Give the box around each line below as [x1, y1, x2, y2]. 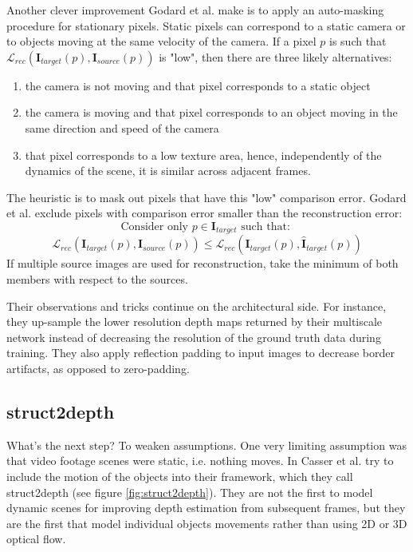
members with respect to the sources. [6, 270, 188, 287]
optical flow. [6, 530, 66, 547]
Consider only [120, 220, 188, 232]
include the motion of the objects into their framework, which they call [6, 467, 353, 484]
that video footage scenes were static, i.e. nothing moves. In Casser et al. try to [6, 452, 394, 469]
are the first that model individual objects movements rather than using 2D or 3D [6, 514, 407, 531]
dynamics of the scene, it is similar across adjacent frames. [25, 162, 311, 179]
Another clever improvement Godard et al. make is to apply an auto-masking [6, 2, 384, 18]
